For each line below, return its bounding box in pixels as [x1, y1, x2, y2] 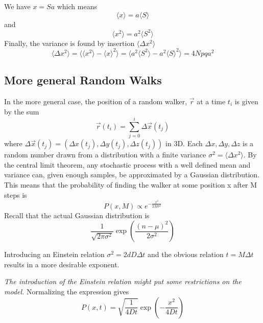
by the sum [4, 106, 39, 117]
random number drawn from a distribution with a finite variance [4, 149, 206, 160]
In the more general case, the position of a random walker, [4, 96, 187, 106]
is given [234, 96, 258, 106]
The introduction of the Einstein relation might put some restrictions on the [4, 276, 242, 287]
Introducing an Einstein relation [4, 249, 105, 260]
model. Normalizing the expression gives [4, 286, 129, 296]
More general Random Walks [4, 72, 162, 88]
